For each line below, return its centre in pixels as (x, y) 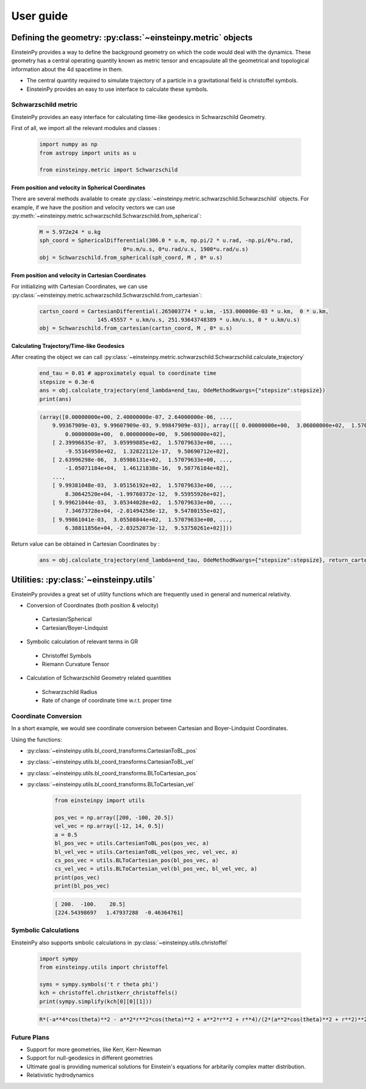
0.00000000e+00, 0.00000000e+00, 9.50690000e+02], (145, 434)
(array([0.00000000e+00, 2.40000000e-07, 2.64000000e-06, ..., (136, 417)
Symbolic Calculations (45, 930)
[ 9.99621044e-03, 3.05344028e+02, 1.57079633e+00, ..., (142, 503)
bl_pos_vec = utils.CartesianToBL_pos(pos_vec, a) (132, 843)
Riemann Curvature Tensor (76, 664)
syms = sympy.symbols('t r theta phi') (99, 984)
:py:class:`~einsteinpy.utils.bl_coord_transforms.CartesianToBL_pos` (112, 751)
